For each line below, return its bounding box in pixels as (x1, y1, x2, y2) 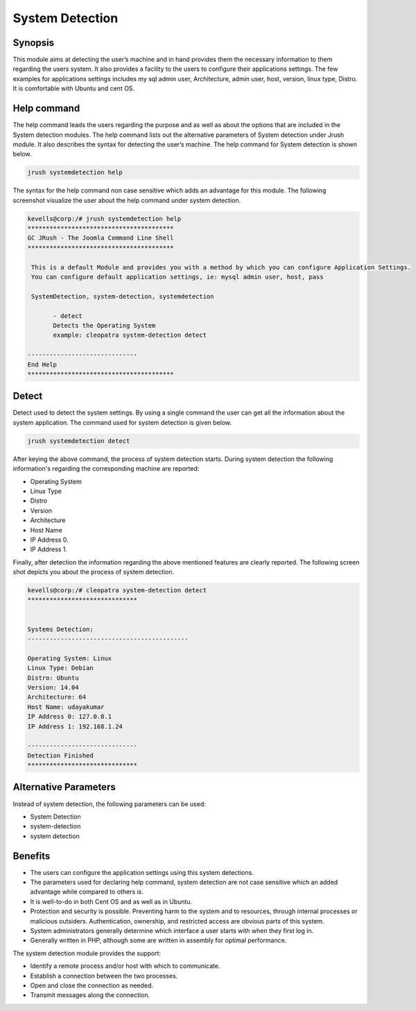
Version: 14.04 (27, 683, 79, 691)
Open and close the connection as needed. (30, 981, 154, 989)
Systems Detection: (27, 625, 94, 633)
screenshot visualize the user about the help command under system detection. (12, 196, 241, 204)
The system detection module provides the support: (12, 949, 162, 958)
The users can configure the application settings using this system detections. (30, 868, 254, 876)
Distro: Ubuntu (27, 674, 79, 682)
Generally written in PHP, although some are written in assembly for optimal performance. (30, 936, 287, 944)
